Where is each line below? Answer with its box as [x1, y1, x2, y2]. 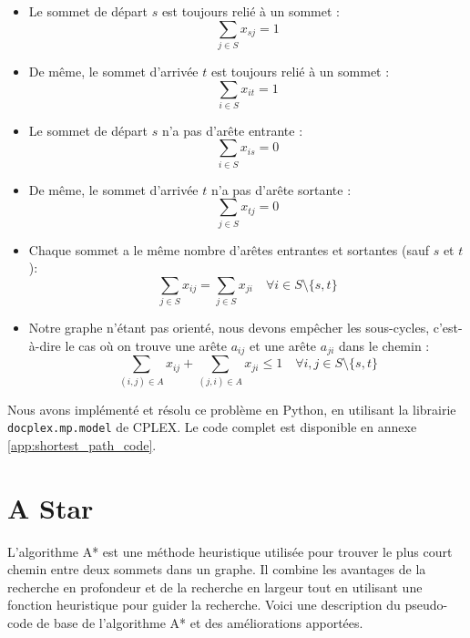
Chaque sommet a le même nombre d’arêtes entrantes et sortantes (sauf [28, 240, 429, 259]
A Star [7, 489, 94, 526]
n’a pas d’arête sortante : [210, 180, 352, 199]
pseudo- [404, 595, 448, 614]
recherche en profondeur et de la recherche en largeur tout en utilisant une [7, 577, 423, 596]
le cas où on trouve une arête [65, 335, 227, 355]
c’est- [433, 318, 463, 337]
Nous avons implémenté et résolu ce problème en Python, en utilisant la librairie [7, 399, 456, 418]
